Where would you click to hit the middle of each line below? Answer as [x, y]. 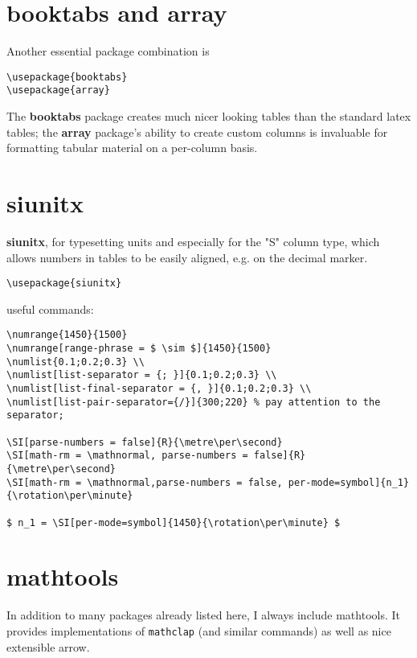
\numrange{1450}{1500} [67, 335]
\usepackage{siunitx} [64, 284]
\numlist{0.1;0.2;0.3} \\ [76, 362]
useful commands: [50, 308]
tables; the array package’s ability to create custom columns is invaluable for [197, 132]
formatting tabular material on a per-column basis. [132, 148]
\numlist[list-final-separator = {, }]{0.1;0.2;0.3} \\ [159, 389]
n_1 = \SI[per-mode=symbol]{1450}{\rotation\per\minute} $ [179, 522]
